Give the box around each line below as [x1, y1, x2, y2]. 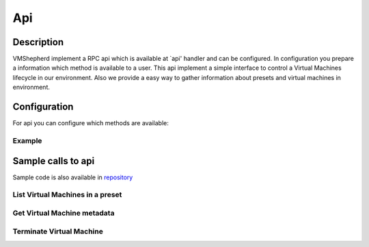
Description [12, 36, 64, 48]
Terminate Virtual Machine [12, 226, 104, 236]
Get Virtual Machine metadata [12, 208, 115, 218]
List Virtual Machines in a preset [12, 190, 122, 200]
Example [12, 135, 42, 145]
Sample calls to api [12, 155, 95, 167]
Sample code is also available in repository [12, 173, 133, 181]
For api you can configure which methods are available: [12, 119, 169, 127]
